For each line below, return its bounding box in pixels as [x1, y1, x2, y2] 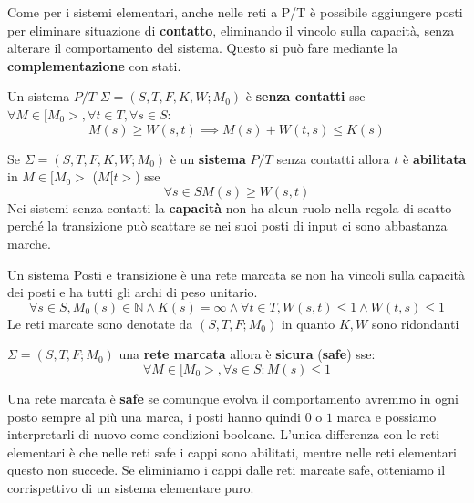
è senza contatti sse [245, 87, 366, 106]
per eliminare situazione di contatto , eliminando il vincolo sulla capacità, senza [7, 20, 455, 39]
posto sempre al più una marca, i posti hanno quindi [7, 406, 301, 426]
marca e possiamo [336, 406, 437, 426]
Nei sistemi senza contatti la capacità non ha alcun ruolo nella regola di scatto [7, 198, 452, 217]
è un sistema [170, 149, 246, 168]
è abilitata [403, 149, 467, 168]
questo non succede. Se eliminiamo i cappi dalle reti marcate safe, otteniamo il [7, 460, 446, 479]
